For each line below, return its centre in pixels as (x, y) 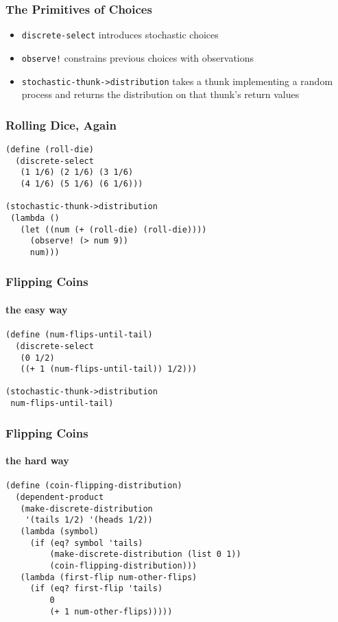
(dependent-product (60, 498)
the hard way (37, 460)
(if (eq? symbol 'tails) (86, 543)
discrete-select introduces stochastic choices (120, 35)
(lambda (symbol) (60, 532)
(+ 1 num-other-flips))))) (111, 611)
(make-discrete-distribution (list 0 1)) (145, 554)
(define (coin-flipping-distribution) (94, 486)
